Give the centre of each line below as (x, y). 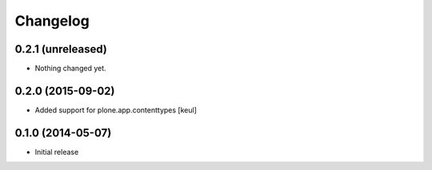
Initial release (57, 152)
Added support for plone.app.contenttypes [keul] (116, 110)
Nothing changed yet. (71, 69)
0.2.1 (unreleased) (61, 49)
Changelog (52, 21)
